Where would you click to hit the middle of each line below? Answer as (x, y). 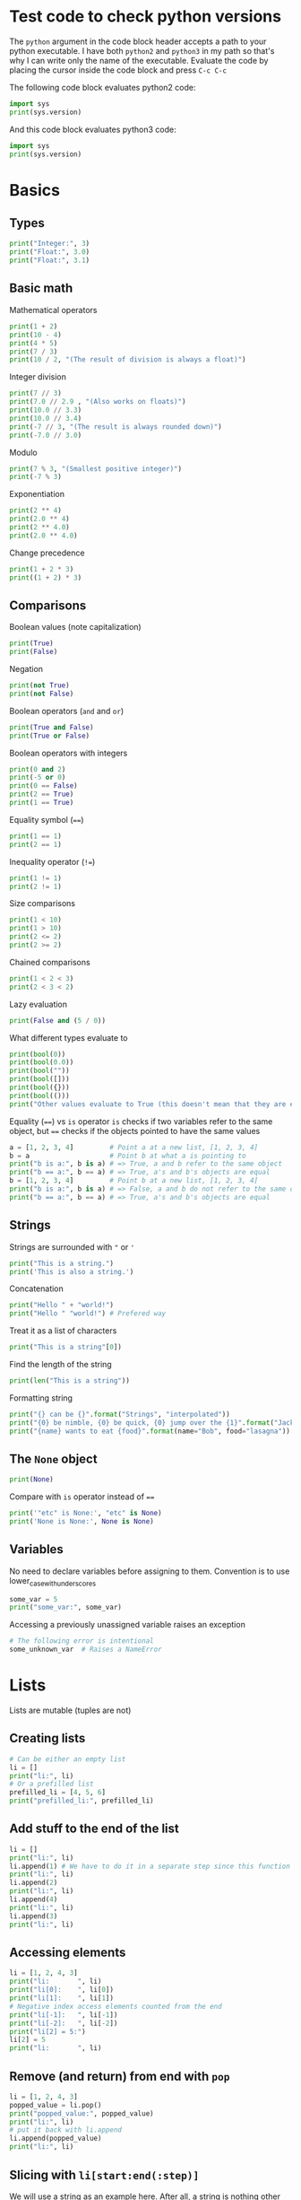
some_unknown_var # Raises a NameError (86, 1650)
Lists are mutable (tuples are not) (70, 1710)
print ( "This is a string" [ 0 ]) (66, 1348)
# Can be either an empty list (68, 1759)
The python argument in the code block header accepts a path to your (138, 41)
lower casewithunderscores (53, 1581)
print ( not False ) (42, 694)
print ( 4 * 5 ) (34, 343)
